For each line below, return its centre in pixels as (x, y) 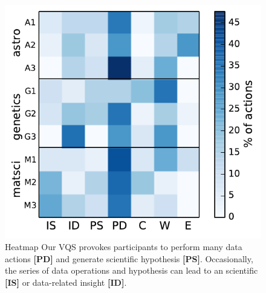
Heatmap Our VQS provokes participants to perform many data (124, 247)
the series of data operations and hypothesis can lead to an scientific (131, 270)
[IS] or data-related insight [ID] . (66, 282)
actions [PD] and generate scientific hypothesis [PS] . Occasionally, (129, 258)
